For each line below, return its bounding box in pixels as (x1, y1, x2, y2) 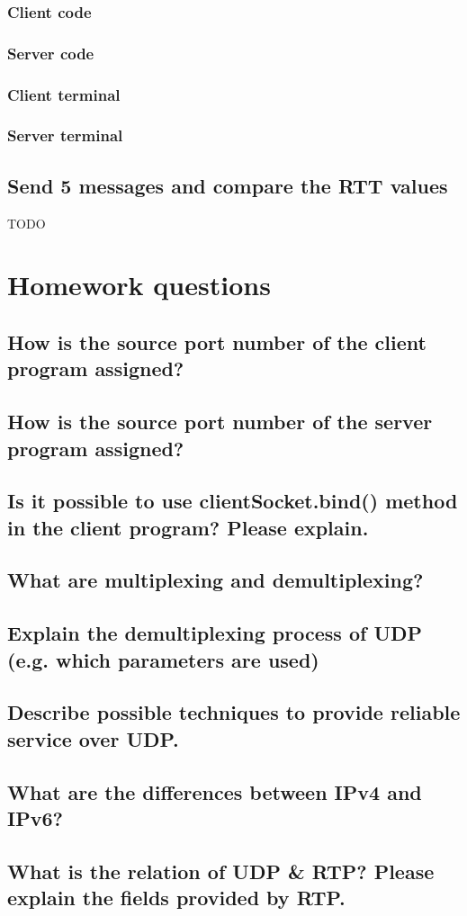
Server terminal (7, 124, 123, 147)
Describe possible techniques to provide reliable (7, 698, 461, 726)
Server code (7, 41, 94, 64)
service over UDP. (7, 724, 179, 752)
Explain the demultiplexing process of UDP (7, 619, 422, 647)
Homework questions (7, 266, 271, 303)
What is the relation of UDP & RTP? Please (7, 857, 435, 885)
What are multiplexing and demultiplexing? (7, 566, 424, 594)
